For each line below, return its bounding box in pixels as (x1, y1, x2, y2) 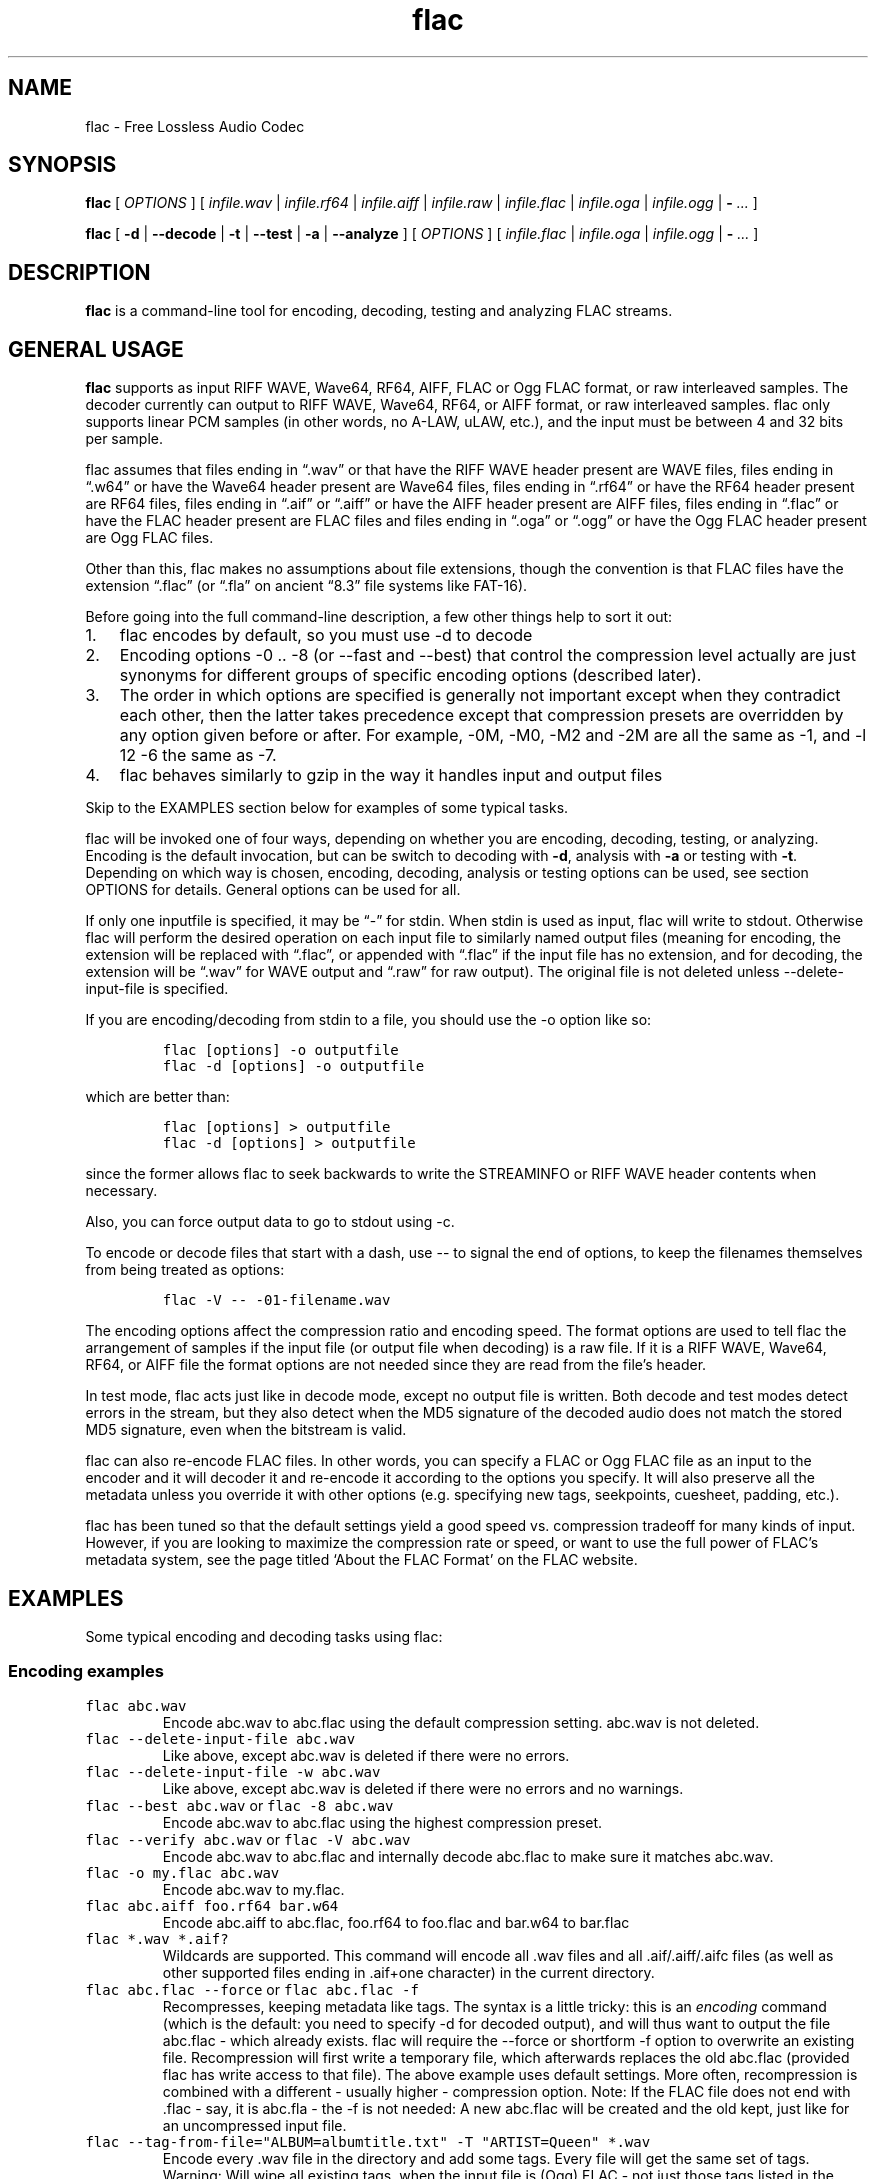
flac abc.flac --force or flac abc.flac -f (85, 1980, 419, 1998)
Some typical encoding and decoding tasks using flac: (85, 1627, 443, 1645)
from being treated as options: (85, 1261, 285, 1279)
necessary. (85, 1182, 158, 1200)
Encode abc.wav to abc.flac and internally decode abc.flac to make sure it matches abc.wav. (162, 1847, 774, 1865)
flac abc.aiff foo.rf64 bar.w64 (85, 1897, 339, 1914)
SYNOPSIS (8, 152, 117, 178)
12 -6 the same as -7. (119, 745, 277, 766)
